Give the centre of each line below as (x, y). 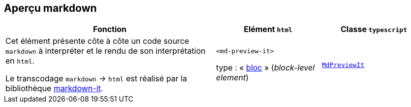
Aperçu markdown (50, 8)
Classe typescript (374, 29)
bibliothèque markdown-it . (54, 89)
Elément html (268, 29)
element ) (233, 77)
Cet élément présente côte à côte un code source (97, 41)
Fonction (110, 29)
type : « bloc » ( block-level (266, 67)
